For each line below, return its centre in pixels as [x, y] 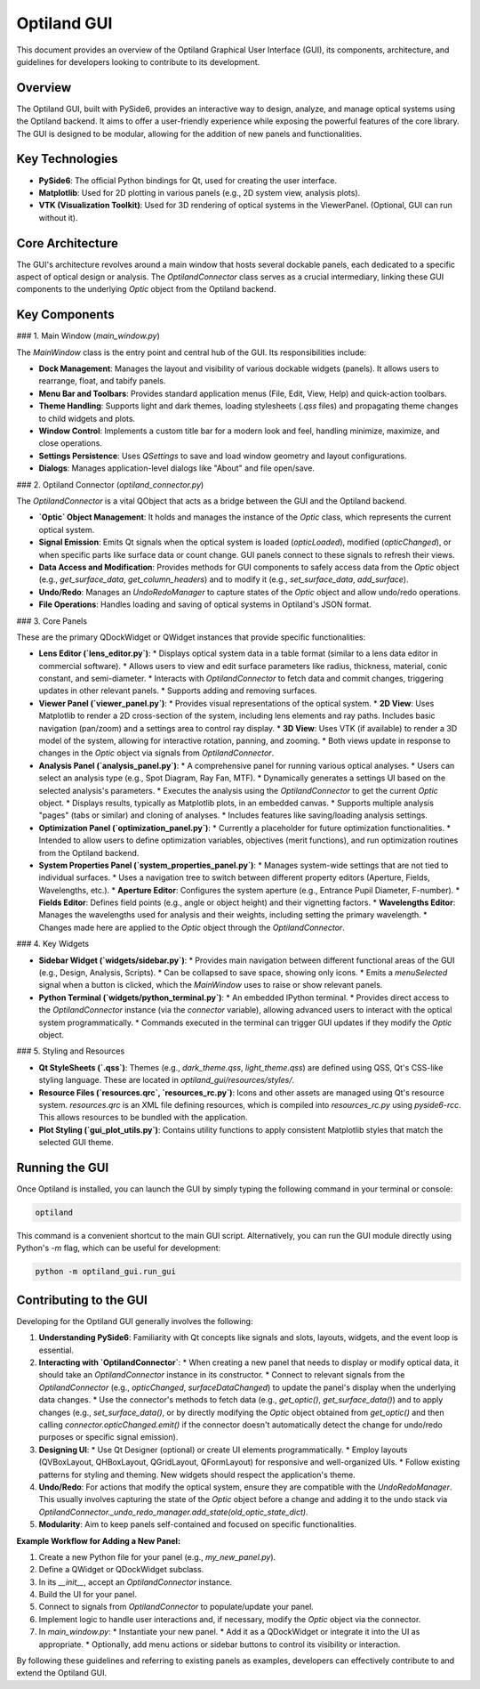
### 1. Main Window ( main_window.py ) [88, 336]
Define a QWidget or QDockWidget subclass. [121, 1570]
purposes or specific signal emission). [108, 1437]
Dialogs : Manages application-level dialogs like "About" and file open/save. [177, 468]
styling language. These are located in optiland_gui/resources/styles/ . [167, 1080]
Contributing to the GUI [82, 1300]
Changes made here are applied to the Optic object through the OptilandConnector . [192, 927]
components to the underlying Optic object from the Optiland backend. [146, 289]
